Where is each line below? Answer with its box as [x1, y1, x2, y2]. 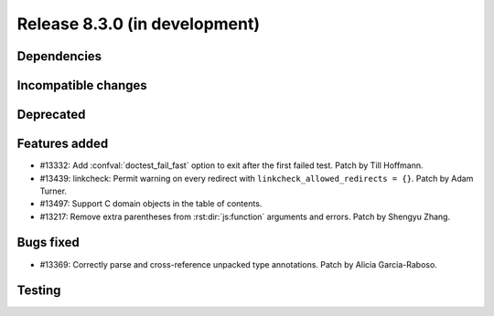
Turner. [39, 185, 68, 196]
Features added [16, 136, 109, 152]
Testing [16, 283, 61, 299]
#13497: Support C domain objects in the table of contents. [39, 198, 263, 209]
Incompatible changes [16, 78, 148, 93]
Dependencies [16, 48, 102, 64]
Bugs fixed [16, 235, 80, 250]
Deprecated [16, 107, 86, 122]
